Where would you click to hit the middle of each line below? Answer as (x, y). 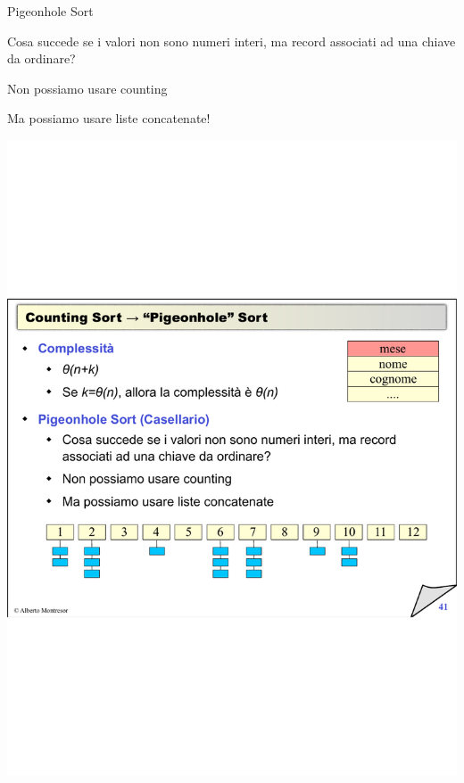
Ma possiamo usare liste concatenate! (109, 118)
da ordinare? (41, 58)
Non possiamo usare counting (87, 88)
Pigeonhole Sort (50, 11)
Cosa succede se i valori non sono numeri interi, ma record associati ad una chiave (232, 41)
